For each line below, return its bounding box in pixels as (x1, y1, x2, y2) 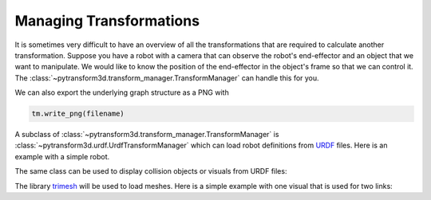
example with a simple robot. (14, 151, 110, 161)
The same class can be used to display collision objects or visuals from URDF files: (14, 167, 287, 176)
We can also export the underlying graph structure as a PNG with (14, 88, 229, 97)
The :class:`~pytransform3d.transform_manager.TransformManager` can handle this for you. (14, 73, 319, 83)
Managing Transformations (14, 12, 200, 29)
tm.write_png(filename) (31, 109, 125, 119)
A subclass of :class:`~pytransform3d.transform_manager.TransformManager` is (14, 130, 279, 139)
